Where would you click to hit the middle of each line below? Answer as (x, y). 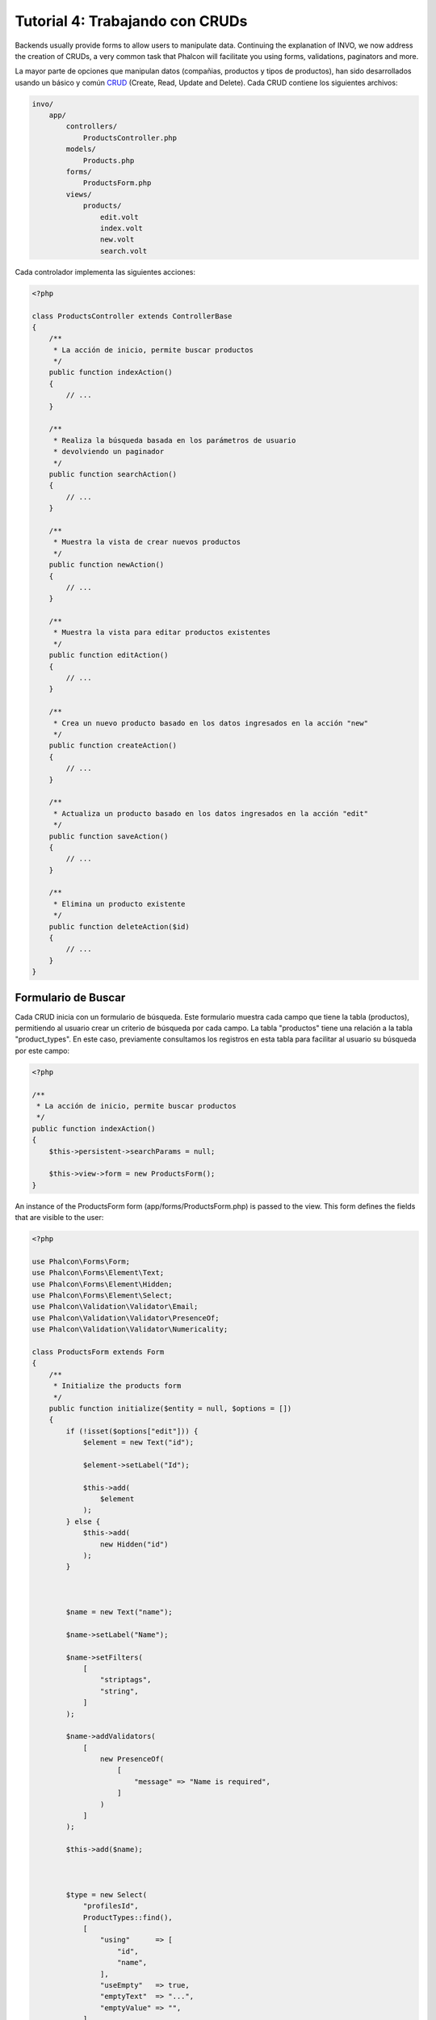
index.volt (121, 228)
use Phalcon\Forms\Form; (81, 1261)
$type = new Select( (107, 1894)
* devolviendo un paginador (109, 452)
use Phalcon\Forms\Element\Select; (102, 1296)
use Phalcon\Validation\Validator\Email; (115, 1307)
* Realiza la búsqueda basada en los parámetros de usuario (174, 440)
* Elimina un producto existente (119, 904)
